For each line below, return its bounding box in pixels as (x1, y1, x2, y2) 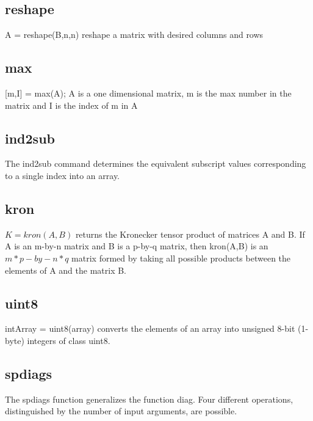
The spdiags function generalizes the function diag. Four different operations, (5, 392, 293, 405)
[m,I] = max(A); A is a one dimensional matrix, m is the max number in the (5, 87, 292, 99)
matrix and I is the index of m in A (5, 98, 138, 111)
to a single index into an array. (5, 169, 120, 181)
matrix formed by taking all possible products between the (71, 251, 291, 264)
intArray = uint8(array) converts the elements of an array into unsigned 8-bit (5, 322, 295, 335)
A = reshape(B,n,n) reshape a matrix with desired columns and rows (5, 28, 264, 41)
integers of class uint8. (27, 334, 110, 346)
